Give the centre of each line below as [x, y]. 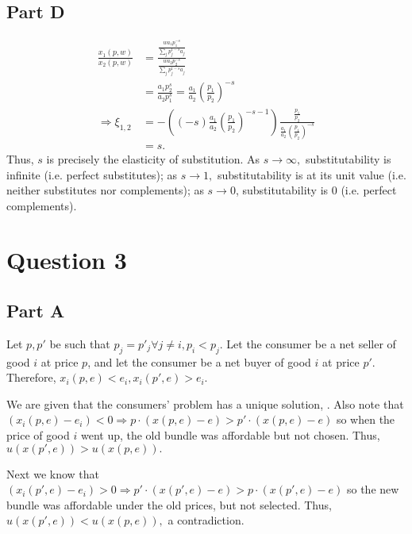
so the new [373, 489]
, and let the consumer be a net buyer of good [199, 361]
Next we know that [53, 473]
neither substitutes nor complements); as [105, 190]
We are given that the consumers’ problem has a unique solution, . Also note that [205, 403]
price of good [38, 435]
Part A [36, 311]
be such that [80, 343]
